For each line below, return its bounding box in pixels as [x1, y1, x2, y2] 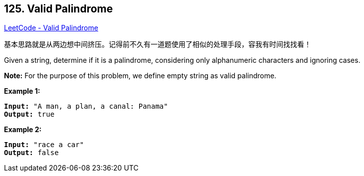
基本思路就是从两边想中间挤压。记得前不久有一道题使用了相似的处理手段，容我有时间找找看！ [4, 40, 311, 49]
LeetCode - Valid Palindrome [4, 23, 98, 32]
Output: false [4, 149, 59, 157]
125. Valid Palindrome [4, 2, 113, 15]
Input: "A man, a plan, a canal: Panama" [4, 102, 168, 111]
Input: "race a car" [4, 141, 84, 149]
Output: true [4, 110, 55, 119]
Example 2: [4, 125, 42, 134]
